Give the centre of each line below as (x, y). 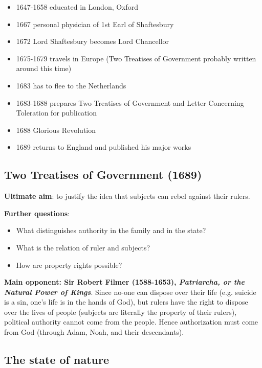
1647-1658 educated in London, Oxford (77, 7)
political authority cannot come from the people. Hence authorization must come (131, 322)
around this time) (44, 68)
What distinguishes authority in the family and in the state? (111, 230)
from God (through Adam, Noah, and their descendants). (94, 332)
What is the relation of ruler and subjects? (83, 247)
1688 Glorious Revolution (56, 130)
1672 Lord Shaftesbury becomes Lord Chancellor (93, 41)
